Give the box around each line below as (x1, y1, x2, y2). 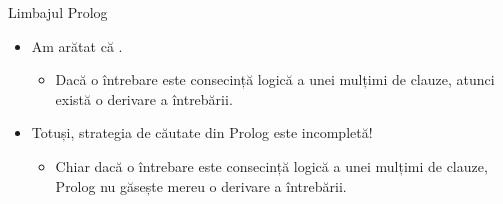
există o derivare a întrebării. (55, 88, 233, 109)
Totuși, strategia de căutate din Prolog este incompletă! (31, 122, 373, 143)
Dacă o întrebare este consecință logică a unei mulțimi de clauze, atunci (55, 69, 495, 90)
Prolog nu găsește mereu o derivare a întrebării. (55, 175, 347, 196)
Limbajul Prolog (8, 2, 108, 22)
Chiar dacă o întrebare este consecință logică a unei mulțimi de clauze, (55, 155, 488, 176)
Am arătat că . (31, 35, 123, 56)
